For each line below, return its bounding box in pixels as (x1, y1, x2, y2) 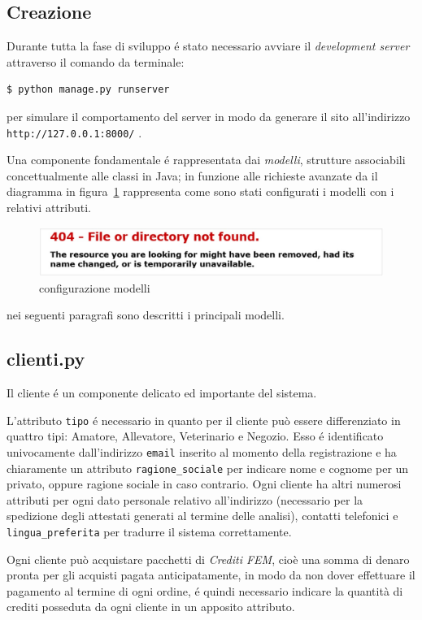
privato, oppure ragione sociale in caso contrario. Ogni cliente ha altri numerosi (7, 475, 402, 492)
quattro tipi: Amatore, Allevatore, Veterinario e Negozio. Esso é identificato (7, 427, 384, 444)
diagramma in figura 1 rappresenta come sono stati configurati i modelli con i (7, 183, 394, 200)
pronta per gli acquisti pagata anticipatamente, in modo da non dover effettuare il (7, 566, 415, 583)
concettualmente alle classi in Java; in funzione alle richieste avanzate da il (7, 167, 378, 184)
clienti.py (7, 346, 85, 371)
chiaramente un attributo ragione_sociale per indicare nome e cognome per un (7, 459, 409, 476)
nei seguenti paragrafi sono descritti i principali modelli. (7, 306, 285, 323)
